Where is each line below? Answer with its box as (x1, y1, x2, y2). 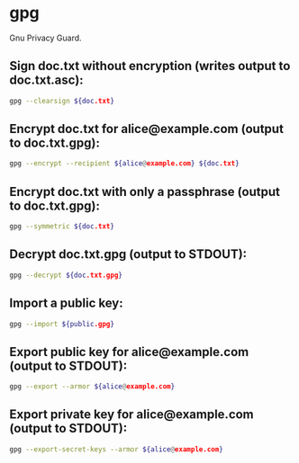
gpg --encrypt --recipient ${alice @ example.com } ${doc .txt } (9, 159, 240, 168)
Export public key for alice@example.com (9, 344, 249, 360)
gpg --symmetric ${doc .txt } (9, 222, 115, 231)
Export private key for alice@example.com (9, 407, 254, 423)
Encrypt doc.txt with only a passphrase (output (9, 183, 281, 200)
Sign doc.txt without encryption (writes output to (9, 58, 291, 74)
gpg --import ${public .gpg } (9, 319, 115, 328)
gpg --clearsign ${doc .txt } (9, 96, 115, 105)
